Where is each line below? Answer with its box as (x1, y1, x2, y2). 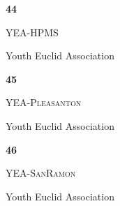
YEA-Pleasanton (6, 95, 82, 110)
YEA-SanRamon (6, 165, 76, 180)
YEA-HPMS (6, 24, 59, 39)
